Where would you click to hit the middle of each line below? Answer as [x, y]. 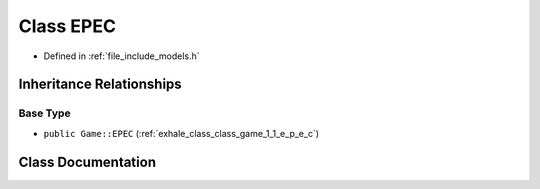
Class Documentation [87, 161]
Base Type [44, 113]
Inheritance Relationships [100, 84]
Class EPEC [67, 26]
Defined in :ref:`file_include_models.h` [121, 56]
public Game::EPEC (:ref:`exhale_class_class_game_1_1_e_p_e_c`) [181, 133]
